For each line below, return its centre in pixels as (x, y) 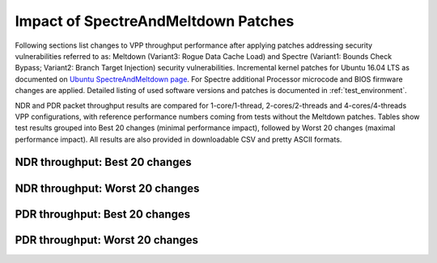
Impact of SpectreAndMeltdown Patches (155, 21)
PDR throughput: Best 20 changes (103, 214)
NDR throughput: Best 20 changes (103, 162)
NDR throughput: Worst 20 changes (107, 188)
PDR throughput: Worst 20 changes (106, 240)
